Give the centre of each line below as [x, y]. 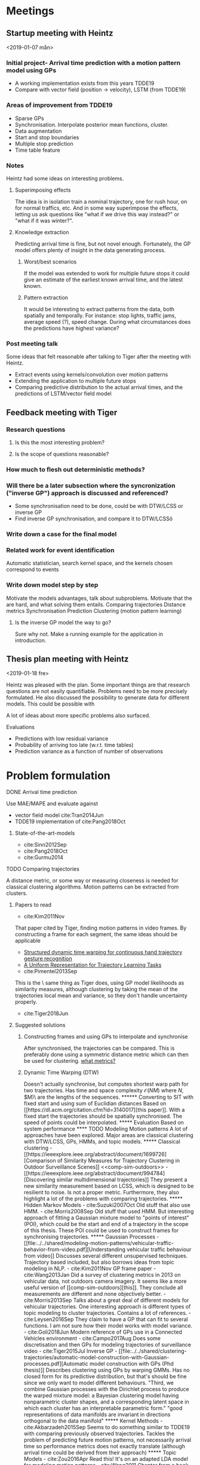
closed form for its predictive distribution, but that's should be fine [105, 1377]
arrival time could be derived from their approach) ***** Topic [100, 1452]
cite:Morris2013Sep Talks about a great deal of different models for [106, 1300]
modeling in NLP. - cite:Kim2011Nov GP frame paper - [90, 1268]
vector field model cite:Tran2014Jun [59, 815]
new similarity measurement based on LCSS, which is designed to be [109, 1186]
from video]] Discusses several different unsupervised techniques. [106, 1256]
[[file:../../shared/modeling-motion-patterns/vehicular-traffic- [99, 1243]
